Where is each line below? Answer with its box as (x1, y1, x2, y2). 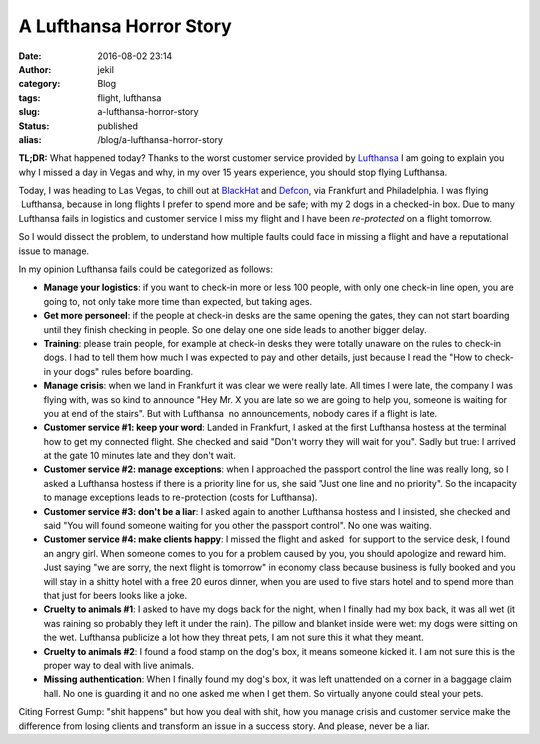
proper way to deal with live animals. (43, 659, 195, 671)
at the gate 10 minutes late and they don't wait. (43, 450, 237, 462)
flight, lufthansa (97, 91, 162, 104)
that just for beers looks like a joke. (43, 590, 188, 601)
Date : (18, 50, 42, 62)
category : (18, 78, 61, 90)
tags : (18, 91, 41, 104)
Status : (18, 120, 50, 132)
